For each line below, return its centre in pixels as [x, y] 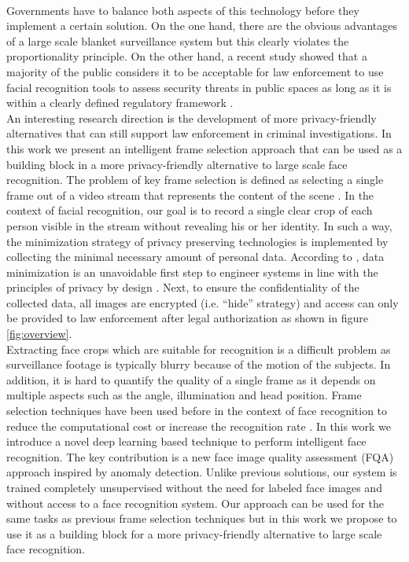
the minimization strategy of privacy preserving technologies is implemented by [197, 241]
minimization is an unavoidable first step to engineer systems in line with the [192, 272]
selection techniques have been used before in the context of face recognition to [197, 411]
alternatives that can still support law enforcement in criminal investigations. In [199, 133]
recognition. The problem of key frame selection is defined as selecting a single [195, 180]
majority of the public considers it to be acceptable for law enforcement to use [195, 71]
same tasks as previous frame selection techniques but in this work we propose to [202, 518]
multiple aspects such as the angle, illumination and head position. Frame [184, 395]
